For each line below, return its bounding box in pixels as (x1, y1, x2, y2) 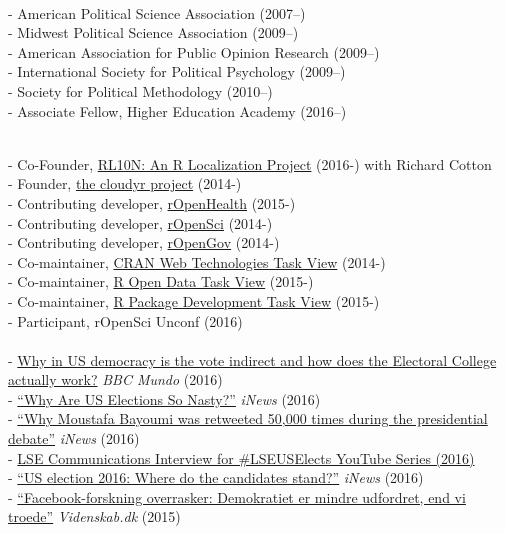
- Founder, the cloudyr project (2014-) (8, 173, 242, 194)
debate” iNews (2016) (8, 428, 140, 449)
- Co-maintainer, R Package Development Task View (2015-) (8, 290, 380, 311)
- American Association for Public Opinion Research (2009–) (8, 41, 380, 62)
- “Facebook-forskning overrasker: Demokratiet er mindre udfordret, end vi (8, 486, 466, 507)
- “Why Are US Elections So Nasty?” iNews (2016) (8, 388, 321, 409)
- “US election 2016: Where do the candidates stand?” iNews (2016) (8, 467, 424, 488)
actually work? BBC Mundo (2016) (8, 369, 223, 390)
